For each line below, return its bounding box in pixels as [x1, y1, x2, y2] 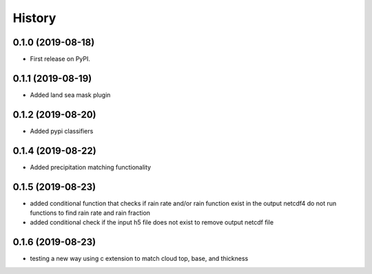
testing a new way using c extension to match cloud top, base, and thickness [30, 255, 249, 263]
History [12, 10, 56, 25]
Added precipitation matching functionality [30, 162, 152, 171]
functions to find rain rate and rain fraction [30, 209, 151, 217]
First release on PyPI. [30, 55, 91, 63]
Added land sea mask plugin [30, 90, 111, 99]
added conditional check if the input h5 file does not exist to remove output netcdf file [30, 218, 274, 226]
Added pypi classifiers [30, 127, 94, 135]
